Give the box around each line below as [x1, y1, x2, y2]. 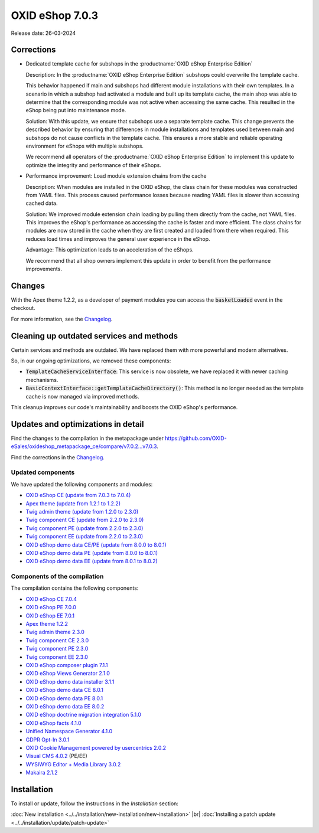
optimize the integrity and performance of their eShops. [25, 161, 162, 168]
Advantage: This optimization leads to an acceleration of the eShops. [25, 246, 194, 253]
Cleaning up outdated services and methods [11, 331, 178, 341]
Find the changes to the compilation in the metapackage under [11, 435, 164, 442]
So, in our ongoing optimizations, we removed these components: [11, 357, 171, 364]
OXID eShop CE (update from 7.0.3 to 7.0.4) [25, 492, 131, 499]
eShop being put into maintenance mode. [25, 107, 126, 114]
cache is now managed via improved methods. [25, 393, 139, 400]
